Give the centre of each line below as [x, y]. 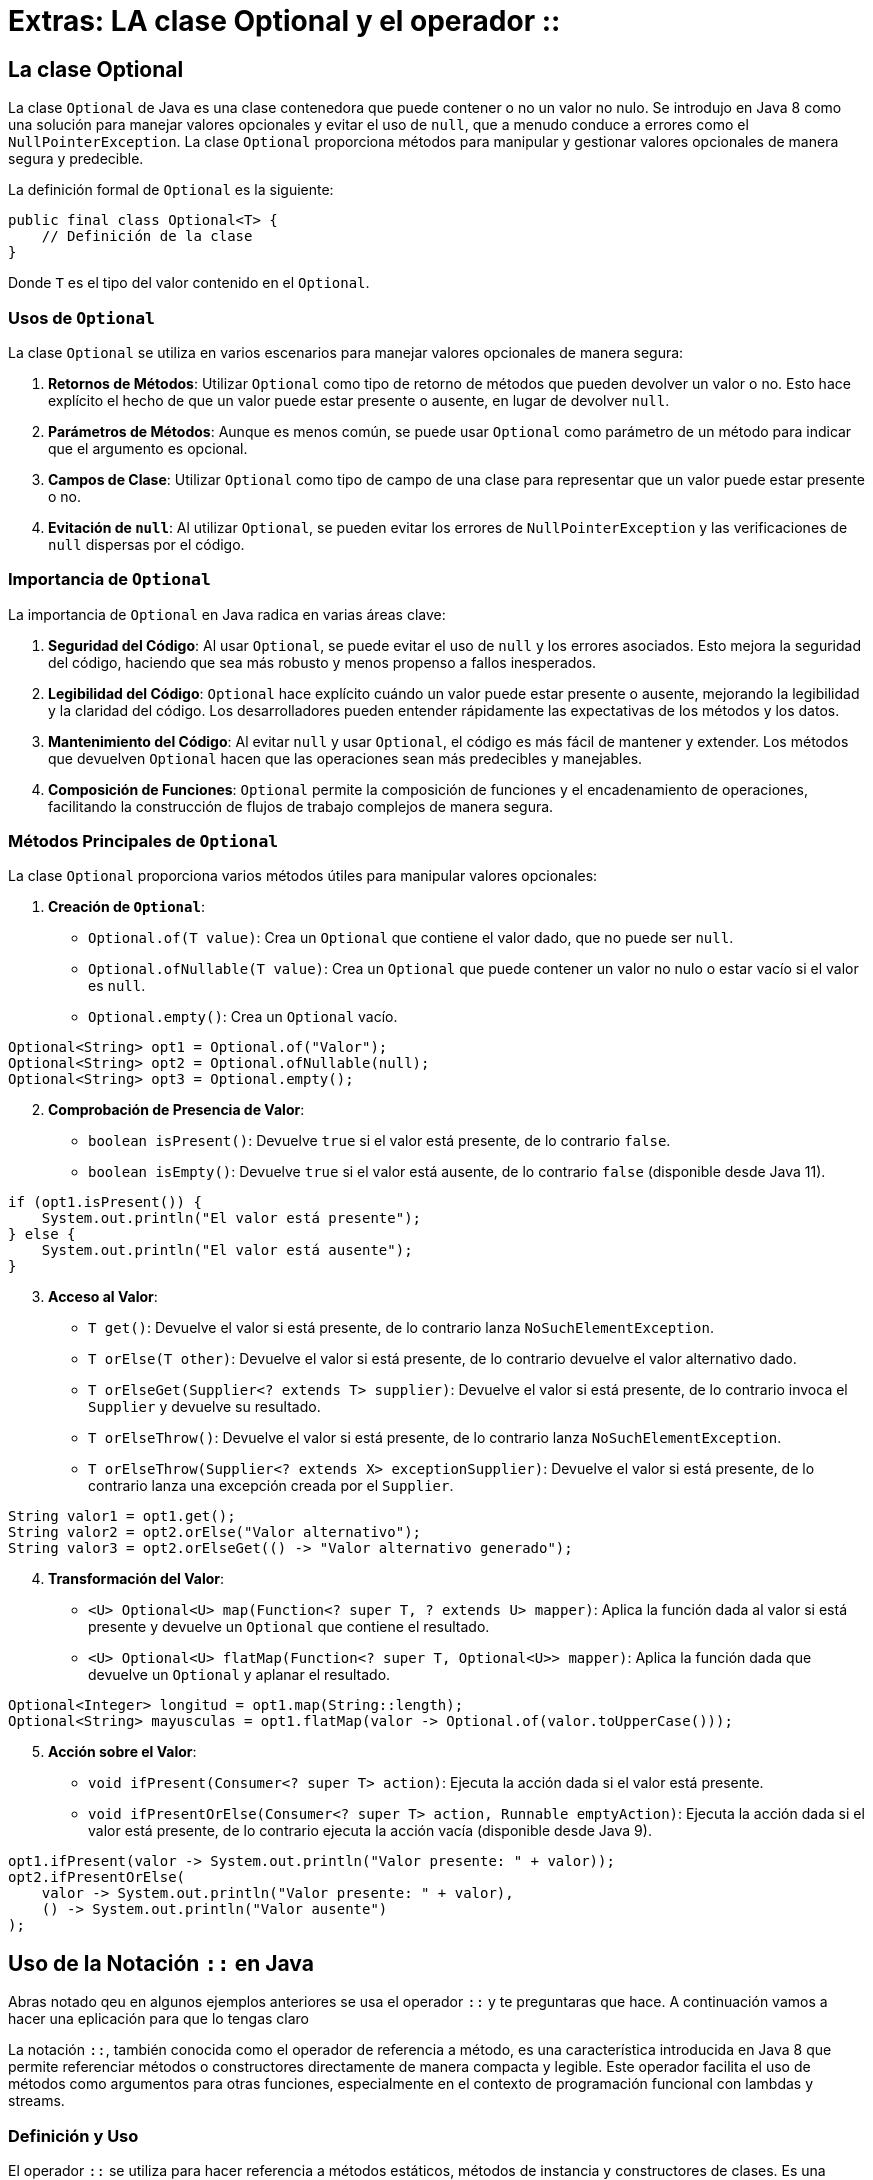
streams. [36, 2101]
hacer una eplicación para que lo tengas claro [159, 2019]
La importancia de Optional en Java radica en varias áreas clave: [227, 614]
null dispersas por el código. [146, 544]
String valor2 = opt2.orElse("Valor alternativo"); [215, 1532]
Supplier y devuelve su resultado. [204, 1407]
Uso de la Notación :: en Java [161, 1963]
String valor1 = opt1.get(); [122, 1516]
